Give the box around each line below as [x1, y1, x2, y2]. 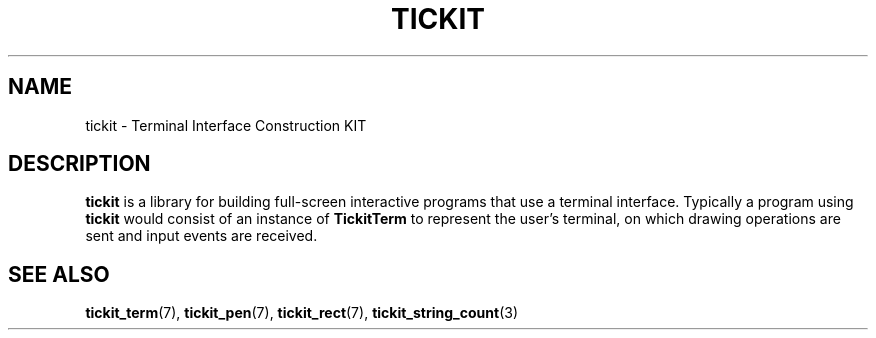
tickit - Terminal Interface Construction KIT [85, 116, 367, 134]
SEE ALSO [8, 261, 110, 287]
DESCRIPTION [8, 151, 151, 177]
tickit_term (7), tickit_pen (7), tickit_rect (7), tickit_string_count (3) [85, 304, 518, 322]
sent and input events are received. [85, 227, 318, 245]
